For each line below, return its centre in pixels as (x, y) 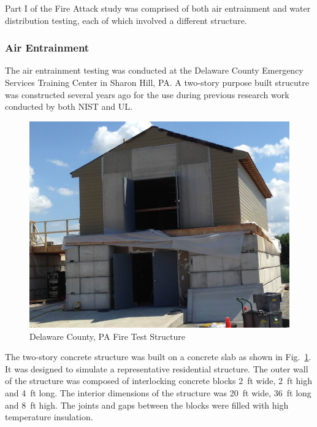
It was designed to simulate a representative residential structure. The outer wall (157, 368)
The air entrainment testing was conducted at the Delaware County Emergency (154, 70)
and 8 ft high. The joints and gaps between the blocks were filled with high (147, 405)
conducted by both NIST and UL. (69, 106)
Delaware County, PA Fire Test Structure (107, 336)
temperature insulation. (49, 417)
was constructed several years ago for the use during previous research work (147, 94)
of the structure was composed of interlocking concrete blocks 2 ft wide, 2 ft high (158, 381)
